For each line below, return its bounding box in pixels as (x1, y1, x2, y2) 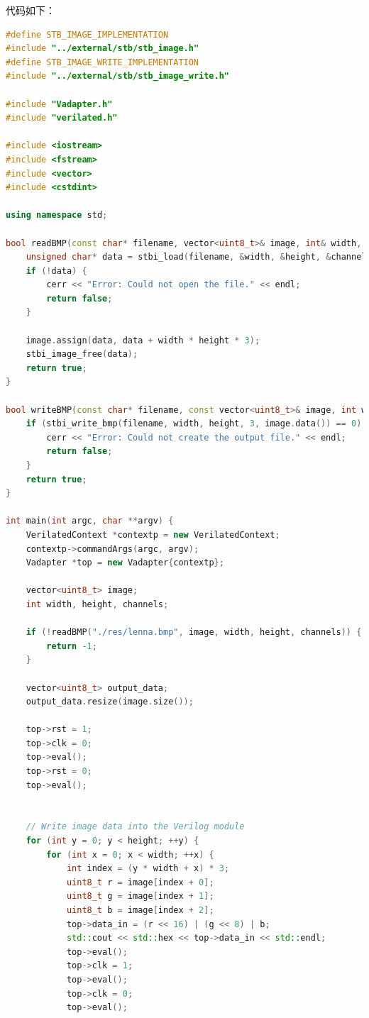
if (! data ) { (26, 265, 87, 276)
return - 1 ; (46, 641, 97, 651)
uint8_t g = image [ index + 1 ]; (66, 891, 214, 902)
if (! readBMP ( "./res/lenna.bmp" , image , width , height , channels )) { (26, 627, 362, 638)
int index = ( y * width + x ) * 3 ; (66, 863, 230, 874)
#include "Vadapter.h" (6, 99, 113, 109)
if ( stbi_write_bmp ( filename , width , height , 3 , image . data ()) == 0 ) (26, 419, 362, 429)
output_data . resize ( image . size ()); (26, 697, 194, 707)
